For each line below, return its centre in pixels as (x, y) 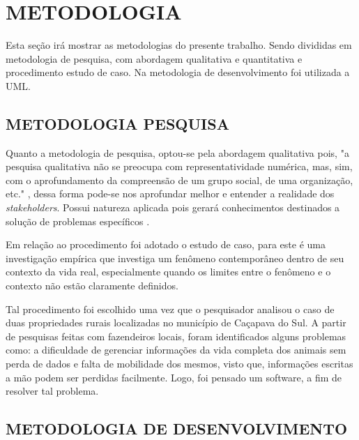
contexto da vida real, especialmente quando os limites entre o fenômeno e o (168, 272)
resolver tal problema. (52, 391)
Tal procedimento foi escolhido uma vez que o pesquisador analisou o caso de (170, 309)
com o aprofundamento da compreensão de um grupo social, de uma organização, (179, 180)
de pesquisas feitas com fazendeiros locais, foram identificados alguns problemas (176, 336)
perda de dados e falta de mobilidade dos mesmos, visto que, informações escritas (179, 364)
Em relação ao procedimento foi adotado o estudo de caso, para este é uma (166, 244)
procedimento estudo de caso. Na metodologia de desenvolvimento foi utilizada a (178, 72)
